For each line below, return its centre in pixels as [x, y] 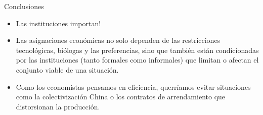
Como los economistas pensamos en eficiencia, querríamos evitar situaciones [133, 87]
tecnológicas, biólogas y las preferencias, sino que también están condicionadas [137, 50]
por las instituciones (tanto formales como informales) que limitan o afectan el [137, 60]
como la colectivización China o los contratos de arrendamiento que [121, 97]
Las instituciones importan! [58, 23]
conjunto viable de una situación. [67, 69]
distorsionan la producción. [58, 106]
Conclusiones [24, 6]
